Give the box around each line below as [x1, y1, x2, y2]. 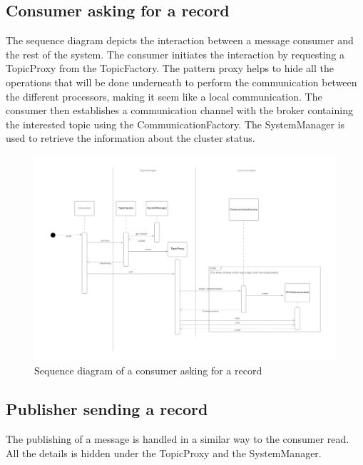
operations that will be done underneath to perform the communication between [6, 74, 357, 89]
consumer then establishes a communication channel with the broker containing [6, 103, 353, 118]
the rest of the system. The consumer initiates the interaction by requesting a [6, 46, 345, 61]
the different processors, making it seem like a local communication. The [6, 88, 322, 103]
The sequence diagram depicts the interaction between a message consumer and [6, 33, 354, 48]
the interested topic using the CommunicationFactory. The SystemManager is [6, 116, 345, 131]
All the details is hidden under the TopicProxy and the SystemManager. [6, 445, 322, 460]
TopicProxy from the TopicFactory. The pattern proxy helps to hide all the [6, 61, 334, 76]
